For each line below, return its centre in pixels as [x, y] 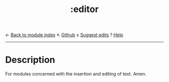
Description [30, 60]
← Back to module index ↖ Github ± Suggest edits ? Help [64, 35]
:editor [84, 9]
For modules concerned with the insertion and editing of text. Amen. [76, 74]
